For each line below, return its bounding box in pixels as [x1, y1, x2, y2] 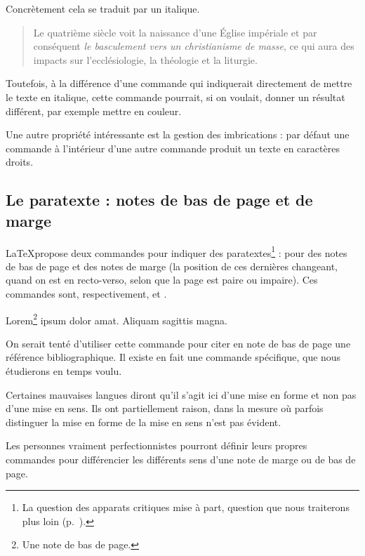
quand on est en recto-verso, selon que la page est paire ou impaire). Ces [6, 272, 318, 287]
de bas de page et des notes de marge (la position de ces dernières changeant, [6, 258, 338, 273]
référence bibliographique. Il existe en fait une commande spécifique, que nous [6, 350, 341, 364]
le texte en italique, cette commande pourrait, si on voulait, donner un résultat [6, 89, 345, 104]
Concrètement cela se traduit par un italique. [6, 1, 200, 15]
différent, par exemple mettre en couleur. [6, 103, 182, 118]
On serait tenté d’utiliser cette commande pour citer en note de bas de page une [6, 336, 351, 350]
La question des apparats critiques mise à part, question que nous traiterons [22, 500, 350, 515]
